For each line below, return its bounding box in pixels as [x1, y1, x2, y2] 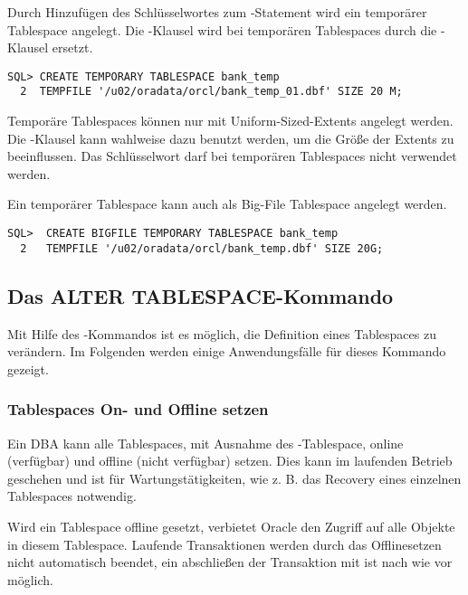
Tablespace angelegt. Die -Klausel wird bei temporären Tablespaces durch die [7, 20, 437, 39]
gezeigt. [7, 359, 49, 378]
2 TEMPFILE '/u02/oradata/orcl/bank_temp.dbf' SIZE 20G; [20, 241, 384, 255]
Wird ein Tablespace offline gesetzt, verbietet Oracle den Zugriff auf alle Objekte [7, 516, 455, 535]
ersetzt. [52, 38, 93, 57]
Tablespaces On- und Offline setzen [7, 398, 269, 420]
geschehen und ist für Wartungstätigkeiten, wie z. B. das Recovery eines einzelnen [7, 468, 462, 487]
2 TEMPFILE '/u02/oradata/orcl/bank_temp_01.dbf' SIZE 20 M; [20, 85, 403, 99]
